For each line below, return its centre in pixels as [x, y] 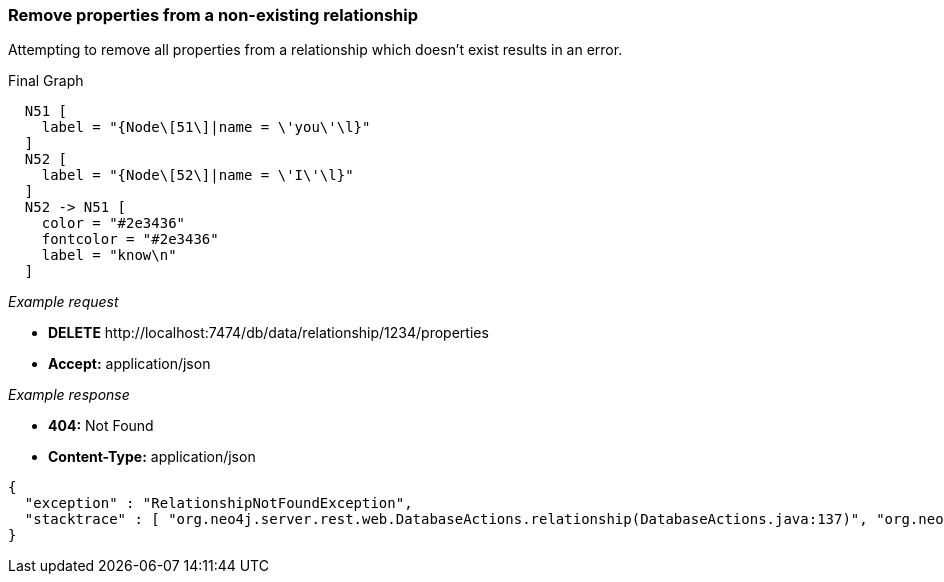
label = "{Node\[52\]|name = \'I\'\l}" [197, 175]
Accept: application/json [129, 364]
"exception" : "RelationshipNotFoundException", [218, 503]
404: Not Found [101, 426]
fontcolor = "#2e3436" [130, 239]
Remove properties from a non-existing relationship [213, 15]
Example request [63, 302]
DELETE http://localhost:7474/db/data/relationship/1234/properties [268, 333]
